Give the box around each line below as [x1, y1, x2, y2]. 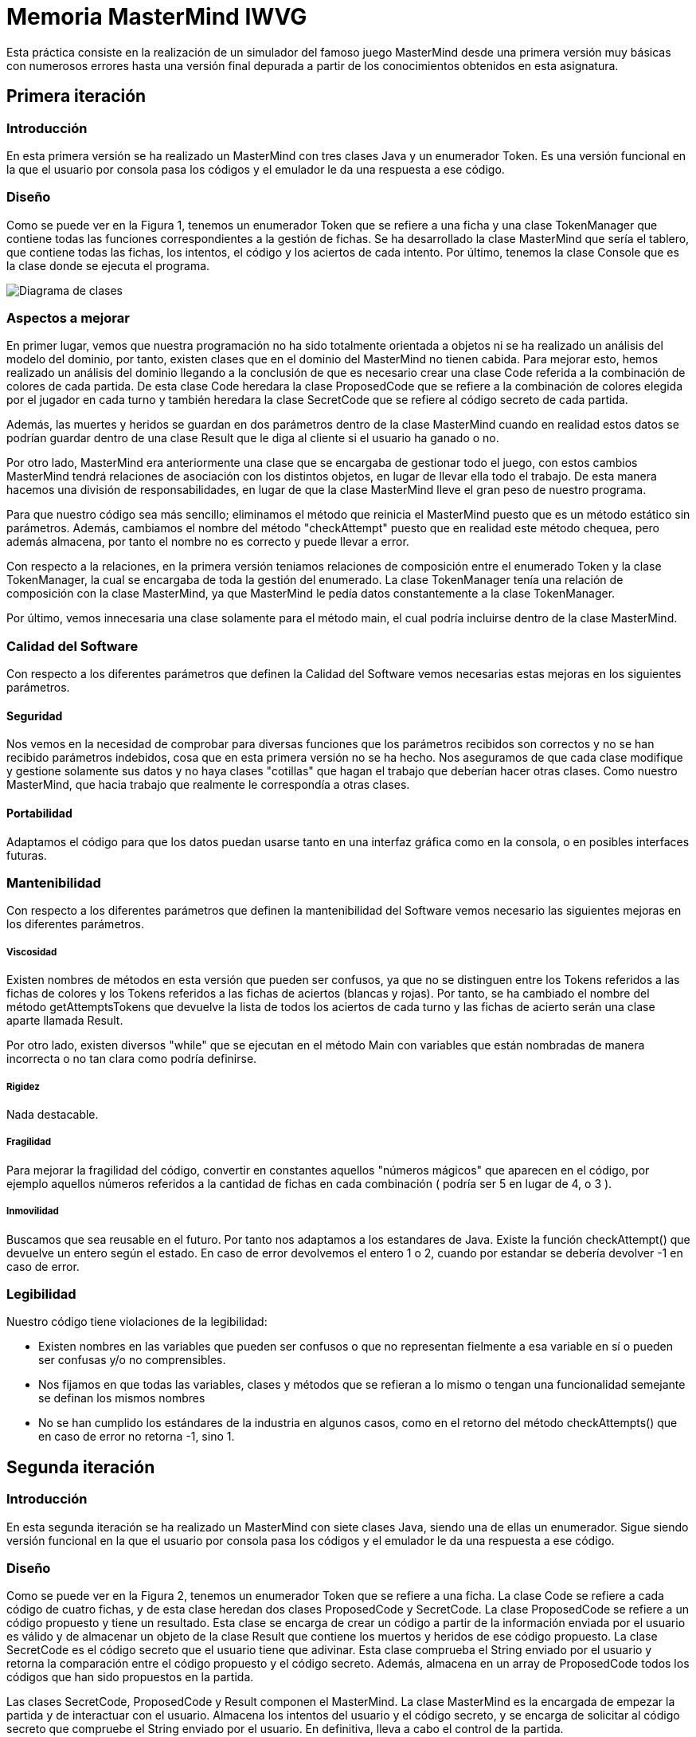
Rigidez [6, 1080, 40, 1092]
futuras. [6, 848, 47, 862]
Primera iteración [6, 86, 147, 107]
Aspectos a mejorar [6, 310, 130, 327]
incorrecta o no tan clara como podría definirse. [6, 1052, 257, 1066]
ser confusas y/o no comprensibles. [38, 1353, 226, 1367]
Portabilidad [6, 806, 72, 821]
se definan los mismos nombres [38, 1391, 205, 1406]
